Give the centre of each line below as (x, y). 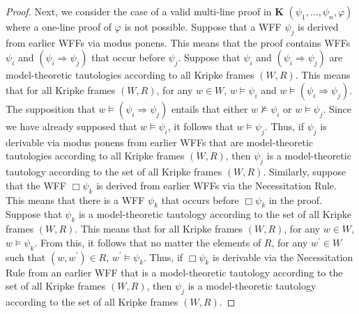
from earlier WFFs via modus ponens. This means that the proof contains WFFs (178, 42)
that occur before (128, 57)
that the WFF (36, 185)
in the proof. (295, 199)
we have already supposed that (71, 126)
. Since (337, 108)
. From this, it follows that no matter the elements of (148, 242)
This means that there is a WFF (75, 199)
